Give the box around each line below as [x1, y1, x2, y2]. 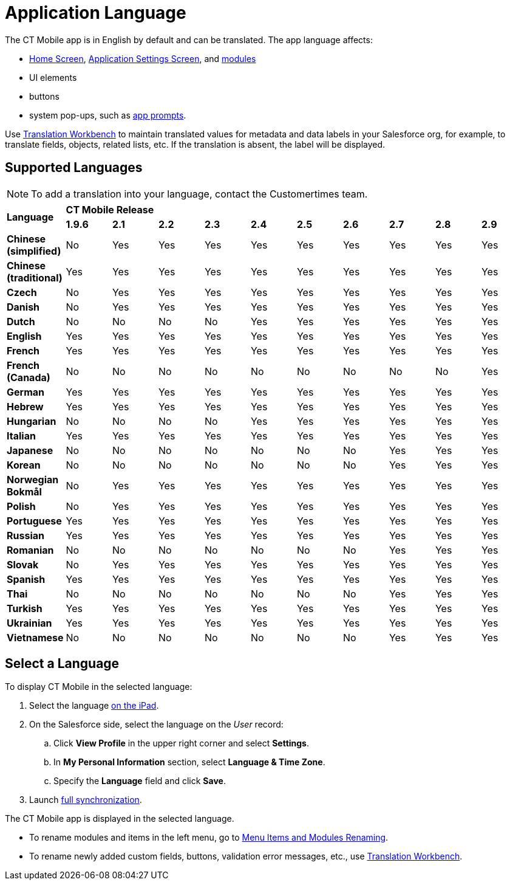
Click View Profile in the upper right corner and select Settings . [53, 738, 310, 749]
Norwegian [7, 473, 59, 486]
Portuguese [7, 514, 62, 527]
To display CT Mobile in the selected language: [5, 681, 192, 692]
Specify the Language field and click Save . [53, 776, 226, 787]
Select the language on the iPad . [29, 700, 159, 711]
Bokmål [7, 485, 42, 498]
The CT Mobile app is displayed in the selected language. [5, 813, 234, 824]
